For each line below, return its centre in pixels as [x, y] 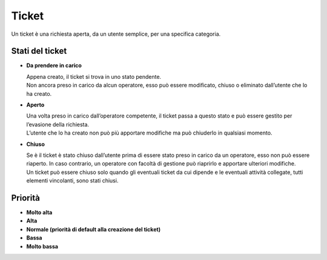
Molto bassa [42, 246]
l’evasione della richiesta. [58, 124]
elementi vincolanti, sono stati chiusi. [72, 181]
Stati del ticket [39, 51]
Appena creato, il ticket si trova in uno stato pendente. [94, 76]
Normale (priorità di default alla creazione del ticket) [93, 229]
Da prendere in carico [54, 65]
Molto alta [39, 213]
